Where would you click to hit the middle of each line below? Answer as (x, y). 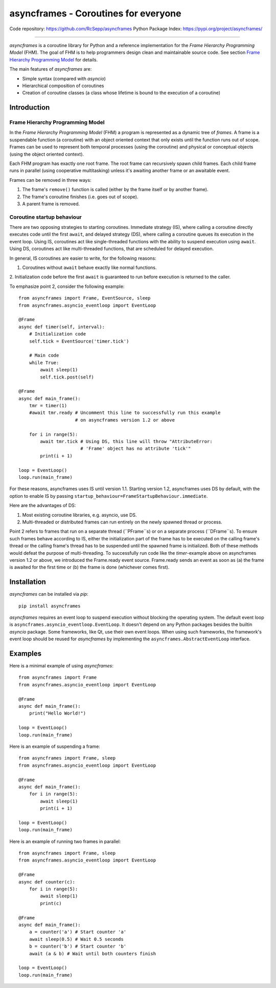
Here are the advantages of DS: (43, 506)
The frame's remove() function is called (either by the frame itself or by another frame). (115, 190)
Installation (28, 582)
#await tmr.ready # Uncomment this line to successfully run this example (125, 413)
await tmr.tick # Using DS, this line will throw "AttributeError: (126, 442)
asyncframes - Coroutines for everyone (95, 13)
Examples (26, 653)
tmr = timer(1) (48, 406)
